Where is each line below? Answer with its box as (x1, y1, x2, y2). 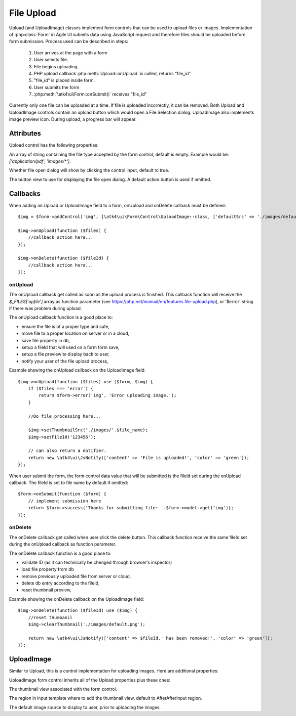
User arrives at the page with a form (34, 49, 108, 55)
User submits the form (34, 84, 79, 90)
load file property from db (21, 566, 74, 572)
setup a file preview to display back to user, (21, 351, 110, 357)
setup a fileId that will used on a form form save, (21, 344, 120, 350)
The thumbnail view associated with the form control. (9, 686, 117, 692)
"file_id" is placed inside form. (34, 77, 95, 84)
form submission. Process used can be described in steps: (9, 39, 128, 45)
